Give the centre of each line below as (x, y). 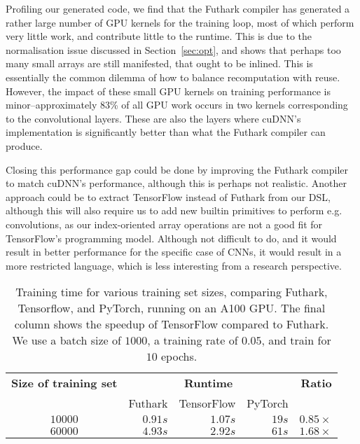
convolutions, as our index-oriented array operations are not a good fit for (164, 224)
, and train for (296, 340)
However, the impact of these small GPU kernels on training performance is (168, 91)
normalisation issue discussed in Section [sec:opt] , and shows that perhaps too (173, 49)
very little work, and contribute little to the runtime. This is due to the (159, 36)
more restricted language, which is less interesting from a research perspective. (174, 265)
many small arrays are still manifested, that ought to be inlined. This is (159, 63)
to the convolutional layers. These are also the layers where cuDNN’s (153, 118)
